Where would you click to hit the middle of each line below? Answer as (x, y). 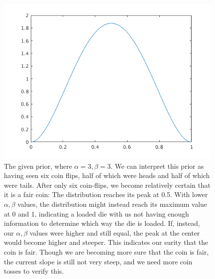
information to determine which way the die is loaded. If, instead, (102, 223)
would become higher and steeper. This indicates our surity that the (106, 242)
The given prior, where (38, 166)
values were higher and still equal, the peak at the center (115, 232)
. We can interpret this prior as (157, 166)
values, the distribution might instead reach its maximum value (112, 204)
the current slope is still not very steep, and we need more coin (98, 261)
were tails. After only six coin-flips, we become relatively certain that (107, 185)
